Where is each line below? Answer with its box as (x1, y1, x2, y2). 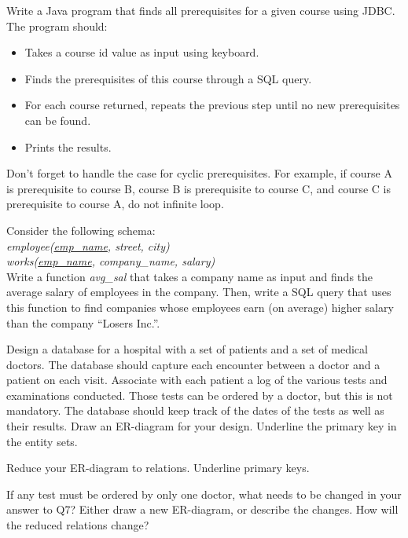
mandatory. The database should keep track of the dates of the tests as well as (6, 402, 384, 419)
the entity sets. (6, 433, 78, 449)
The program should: (6, 17, 108, 34)
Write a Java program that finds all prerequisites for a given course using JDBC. (6, 2, 395, 18)
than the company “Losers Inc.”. (6, 314, 160, 331)
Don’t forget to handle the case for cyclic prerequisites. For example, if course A (6, 165, 392, 181)
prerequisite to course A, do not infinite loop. (6, 196, 224, 212)
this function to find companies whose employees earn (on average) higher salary (6, 298, 394, 315)
